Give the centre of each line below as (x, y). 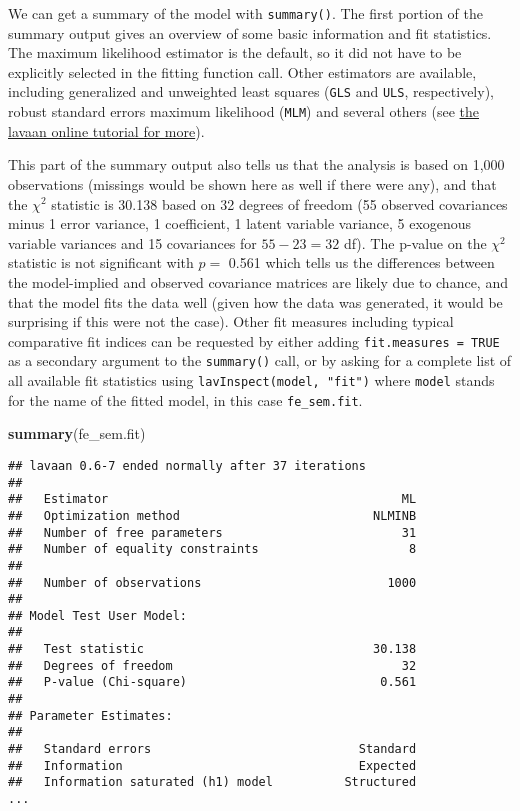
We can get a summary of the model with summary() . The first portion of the (245, 13)
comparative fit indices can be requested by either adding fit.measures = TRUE (254, 340)
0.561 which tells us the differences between (361, 262)
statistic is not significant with (101, 262)
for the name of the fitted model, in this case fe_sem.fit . (185, 399)
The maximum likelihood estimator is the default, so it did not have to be (235, 52)
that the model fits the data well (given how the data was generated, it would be (255, 301)
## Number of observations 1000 (212, 582)
